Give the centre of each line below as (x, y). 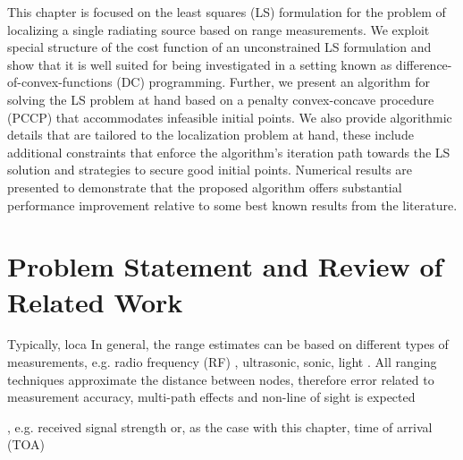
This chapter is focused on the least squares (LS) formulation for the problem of (227, 12)
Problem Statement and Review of (225, 266)
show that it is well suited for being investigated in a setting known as (200, 64)
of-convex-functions (60, 82)
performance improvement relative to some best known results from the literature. (232, 204)
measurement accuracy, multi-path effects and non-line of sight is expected (211, 397)
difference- (424, 64)
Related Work (95, 301)
